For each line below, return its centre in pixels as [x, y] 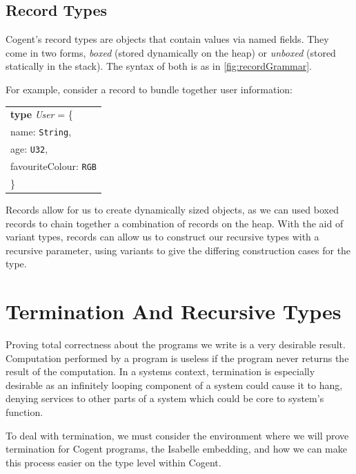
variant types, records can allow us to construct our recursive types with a [162, 237]
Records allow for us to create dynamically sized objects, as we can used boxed [172, 209]
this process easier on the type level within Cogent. [113, 462]
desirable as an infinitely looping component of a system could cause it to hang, [174, 385]
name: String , [41, 132]
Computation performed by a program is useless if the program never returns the [177, 358]
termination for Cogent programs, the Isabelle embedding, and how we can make [176, 449]
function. [24, 412]
